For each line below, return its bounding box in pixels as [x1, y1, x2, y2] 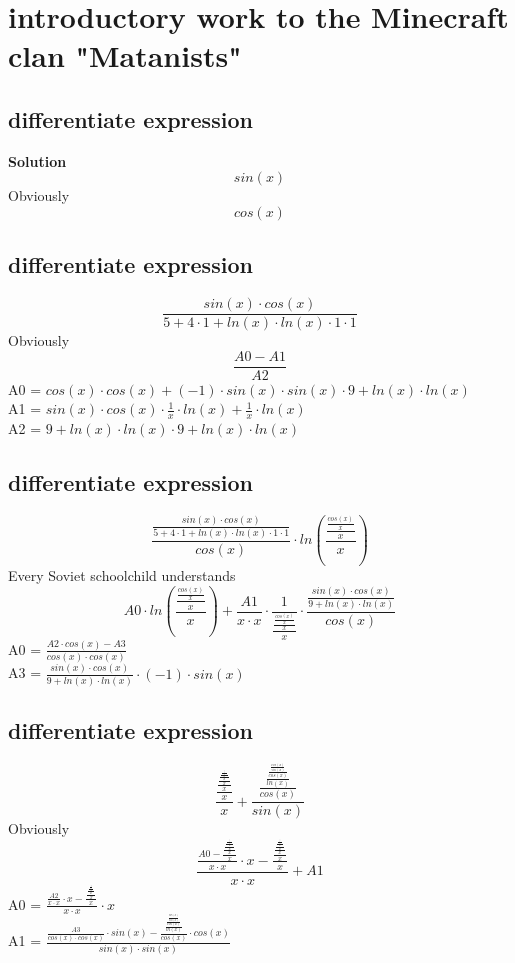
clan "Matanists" [8, 35, 242, 76]
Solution [8, 150, 67, 171]
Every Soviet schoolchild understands [8, 565, 236, 586]
